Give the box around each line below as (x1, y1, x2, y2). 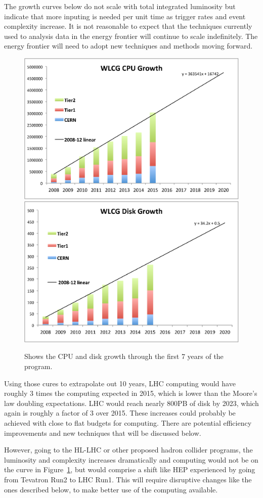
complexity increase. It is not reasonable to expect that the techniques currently (4, 21, 252, 31)
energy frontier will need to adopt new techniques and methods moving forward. (4, 40, 253, 51)
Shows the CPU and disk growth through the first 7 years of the (24, 351, 224, 361)
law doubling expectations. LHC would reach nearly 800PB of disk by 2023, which (4, 397, 259, 408)
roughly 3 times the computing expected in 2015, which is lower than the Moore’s (4, 388, 257, 398)
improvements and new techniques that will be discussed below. (4, 427, 201, 438)
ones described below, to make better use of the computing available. (4, 484, 218, 494)
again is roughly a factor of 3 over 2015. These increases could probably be (4, 408, 236, 418)
